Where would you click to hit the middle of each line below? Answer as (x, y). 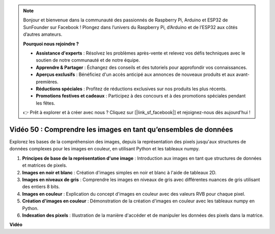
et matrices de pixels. (45, 165)
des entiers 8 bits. (41, 187)
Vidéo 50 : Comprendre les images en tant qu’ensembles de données (121, 129)
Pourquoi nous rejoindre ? (51, 44)
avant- (243, 74)
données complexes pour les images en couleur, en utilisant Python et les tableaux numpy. (104, 149)
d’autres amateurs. (43, 34)
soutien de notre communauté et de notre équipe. (88, 60)
